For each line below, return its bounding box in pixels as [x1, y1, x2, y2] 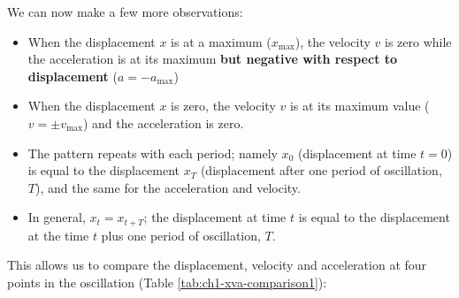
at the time [27, 225, 89, 244]
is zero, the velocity [171, 96, 276, 115]
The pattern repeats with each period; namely [27, 143, 278, 162]
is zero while [385, 32, 452, 50]
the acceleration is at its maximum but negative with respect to [27, 50, 398, 68]
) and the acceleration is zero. [82, 113, 244, 132]
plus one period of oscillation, [101, 225, 261, 244]
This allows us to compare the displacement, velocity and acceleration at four [7, 256, 427, 274]
